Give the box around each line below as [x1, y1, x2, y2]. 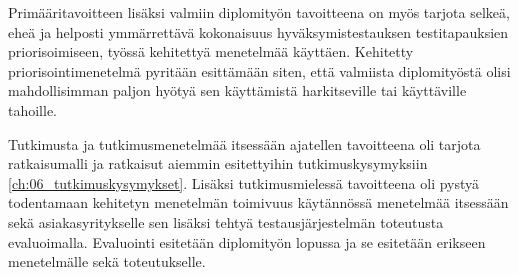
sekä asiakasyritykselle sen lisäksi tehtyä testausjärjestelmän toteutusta [8, 211, 444, 232]
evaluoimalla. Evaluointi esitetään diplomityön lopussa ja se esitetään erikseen [8, 231, 486, 252]
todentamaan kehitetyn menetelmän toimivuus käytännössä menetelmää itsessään [8, 192, 509, 213]
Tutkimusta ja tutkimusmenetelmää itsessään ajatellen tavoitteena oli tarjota [8, 133, 481, 154]
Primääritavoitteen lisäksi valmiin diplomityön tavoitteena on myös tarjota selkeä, [8, 2, 510, 22]
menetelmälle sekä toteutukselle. [8, 251, 206, 272]
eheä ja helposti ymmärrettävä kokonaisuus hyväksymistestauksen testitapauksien [8, 21, 509, 42]
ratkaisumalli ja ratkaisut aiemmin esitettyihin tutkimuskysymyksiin [8, 153, 428, 174]
